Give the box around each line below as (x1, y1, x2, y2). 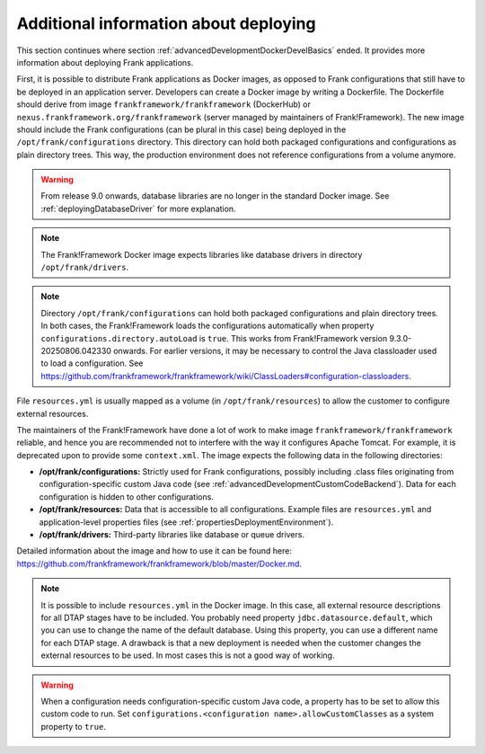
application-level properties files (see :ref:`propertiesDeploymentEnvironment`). (39, 517, 334, 528)
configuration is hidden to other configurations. (39, 491, 215, 502)
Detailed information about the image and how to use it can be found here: (16, 546, 292, 556)
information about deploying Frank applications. (16, 57, 194, 67)
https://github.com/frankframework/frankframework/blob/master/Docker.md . (16, 558, 303, 569)
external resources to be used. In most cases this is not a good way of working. (40, 650, 335, 661)
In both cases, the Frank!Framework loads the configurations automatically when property (40, 320, 375, 332)
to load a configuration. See (40, 358, 144, 368)
